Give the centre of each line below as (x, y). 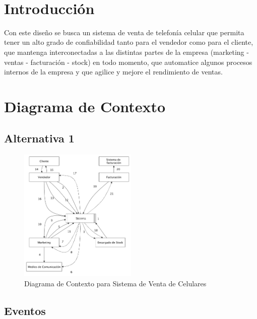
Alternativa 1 (39, 138)
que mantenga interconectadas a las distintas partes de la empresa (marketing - (126, 52)
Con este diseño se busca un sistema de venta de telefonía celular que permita (124, 32)
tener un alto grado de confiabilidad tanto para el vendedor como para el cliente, (129, 42)
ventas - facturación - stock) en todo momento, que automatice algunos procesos (128, 62)
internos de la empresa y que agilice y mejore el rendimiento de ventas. (113, 72)
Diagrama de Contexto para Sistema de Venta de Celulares (115, 283)
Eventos (25, 310)
